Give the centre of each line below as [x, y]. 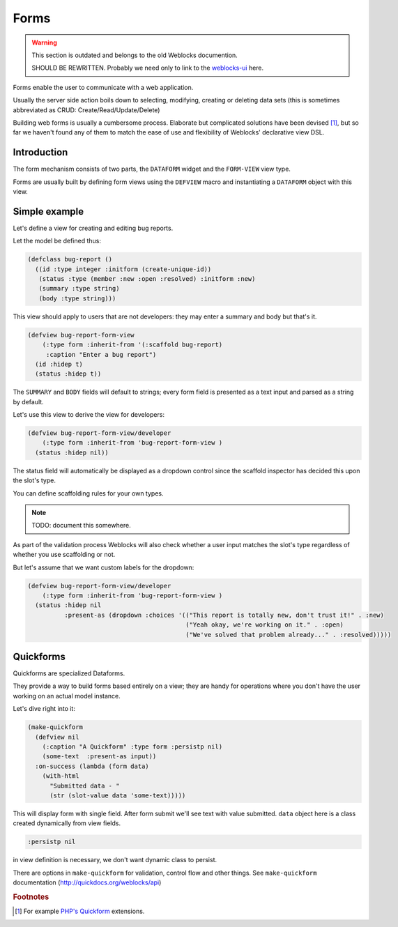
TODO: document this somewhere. [82, 526]
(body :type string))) [77, 298]
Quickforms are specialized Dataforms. [69, 673]
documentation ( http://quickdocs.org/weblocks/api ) [87, 882]
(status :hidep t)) [68, 374]
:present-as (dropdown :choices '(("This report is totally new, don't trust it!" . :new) [224, 615]
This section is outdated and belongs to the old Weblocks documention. [135, 55]
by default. [29, 401]
